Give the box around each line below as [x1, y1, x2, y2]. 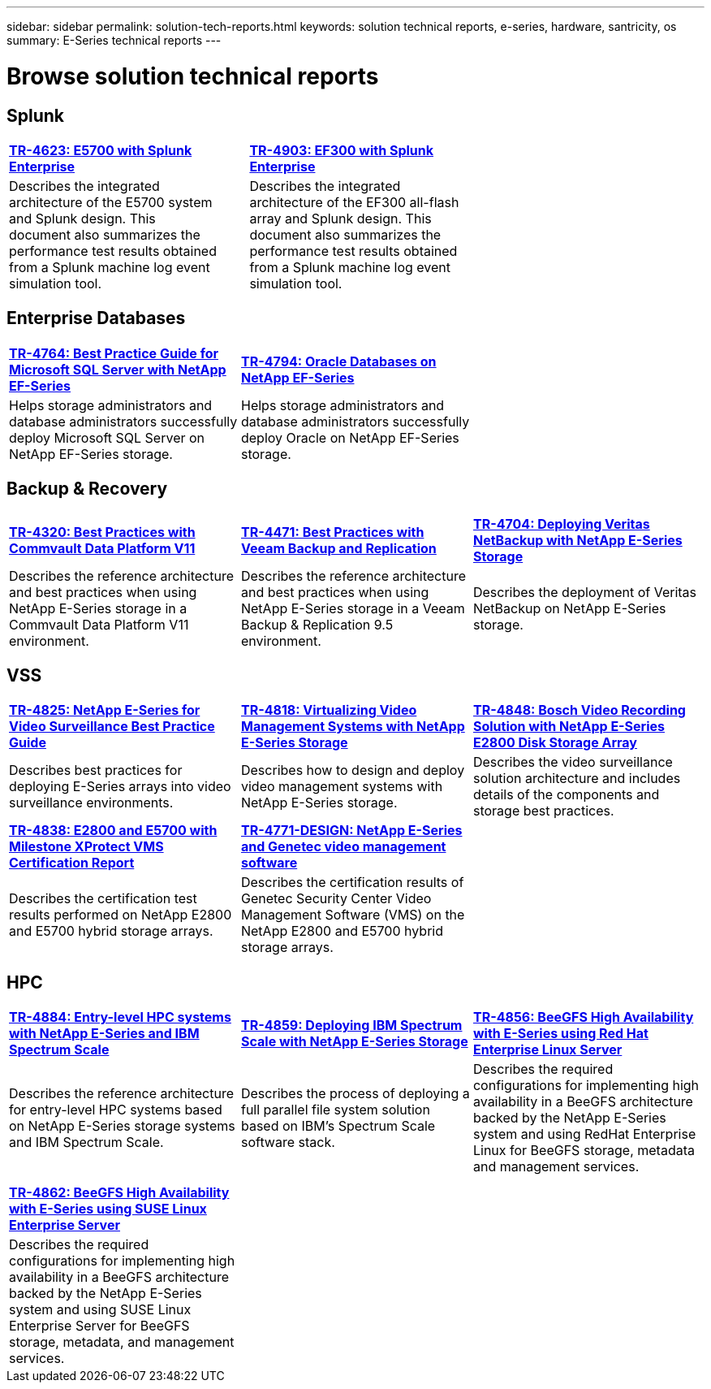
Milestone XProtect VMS [9, 838, 164, 855]
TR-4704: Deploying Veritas [472, 515, 650, 532]
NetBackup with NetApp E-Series [472, 531, 683, 548]
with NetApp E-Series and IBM [9, 1025, 200, 1042]
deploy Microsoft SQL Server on [9, 429, 205, 446]
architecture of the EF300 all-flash [249, 193, 459, 210]
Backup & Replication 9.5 [240, 616, 394, 633]
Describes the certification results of [240, 874, 464, 891]
